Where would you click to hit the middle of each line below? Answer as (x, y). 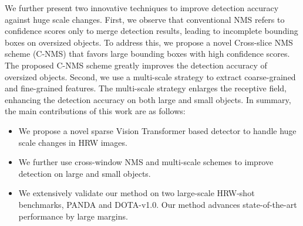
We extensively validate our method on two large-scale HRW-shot (137, 193)
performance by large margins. (73, 216)
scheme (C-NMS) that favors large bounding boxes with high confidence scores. (147, 54)
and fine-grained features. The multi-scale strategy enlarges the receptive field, (146, 88)
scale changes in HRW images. (73, 142)
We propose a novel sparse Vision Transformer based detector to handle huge (157, 130)
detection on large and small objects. (85, 173)
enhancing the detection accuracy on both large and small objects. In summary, (148, 99)
